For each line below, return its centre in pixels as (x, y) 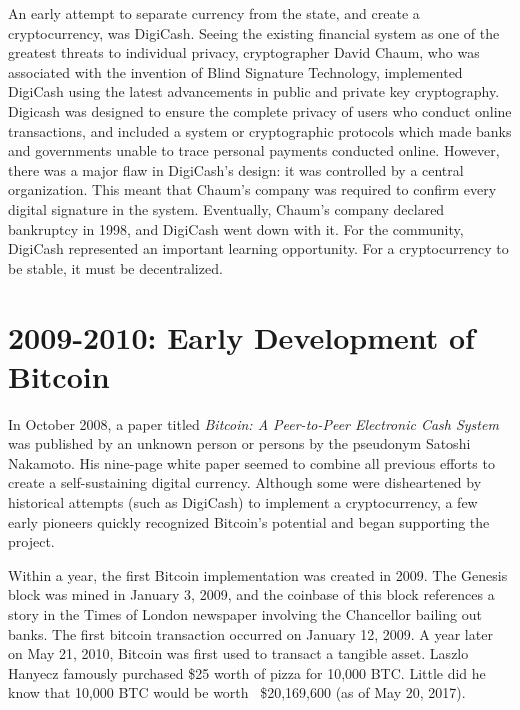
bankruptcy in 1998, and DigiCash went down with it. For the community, (236, 228)
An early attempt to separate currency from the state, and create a (214, 13)
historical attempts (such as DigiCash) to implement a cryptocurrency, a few (243, 502)
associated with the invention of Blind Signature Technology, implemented (235, 71)
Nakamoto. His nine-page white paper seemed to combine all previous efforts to (251, 462)
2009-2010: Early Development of (241, 336)
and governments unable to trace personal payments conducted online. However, (254, 150)
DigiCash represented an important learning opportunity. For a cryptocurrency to (258, 248)
